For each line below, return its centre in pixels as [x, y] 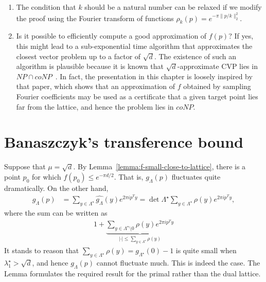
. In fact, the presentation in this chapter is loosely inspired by [154, 76]
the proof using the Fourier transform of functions [95, 18]
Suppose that [25, 166]
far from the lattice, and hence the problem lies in [95, 106]
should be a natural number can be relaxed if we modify [173, 7]
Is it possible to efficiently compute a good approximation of [111, 36]
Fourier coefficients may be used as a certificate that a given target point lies [137, 96]
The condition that [46, 7]
